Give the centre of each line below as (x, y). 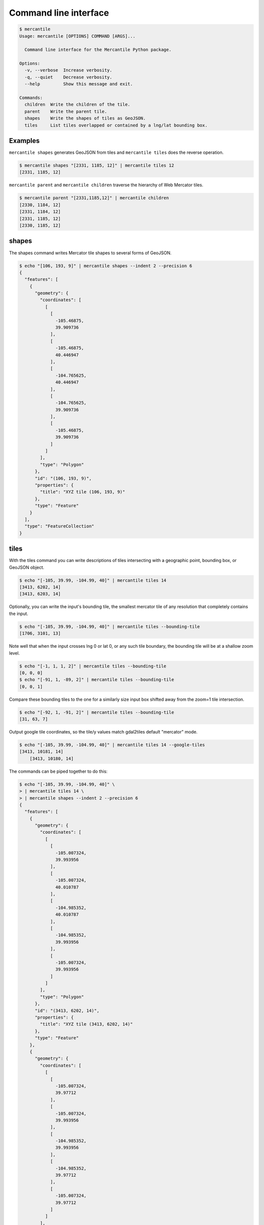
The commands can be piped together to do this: (58, 771)
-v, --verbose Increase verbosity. (68, 70)
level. (14, 653)
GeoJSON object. (27, 567)
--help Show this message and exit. (79, 84)
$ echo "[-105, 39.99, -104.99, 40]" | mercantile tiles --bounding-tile (110, 626)
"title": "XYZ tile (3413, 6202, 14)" (86, 1024)
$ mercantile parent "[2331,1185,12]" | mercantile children (94, 198)
